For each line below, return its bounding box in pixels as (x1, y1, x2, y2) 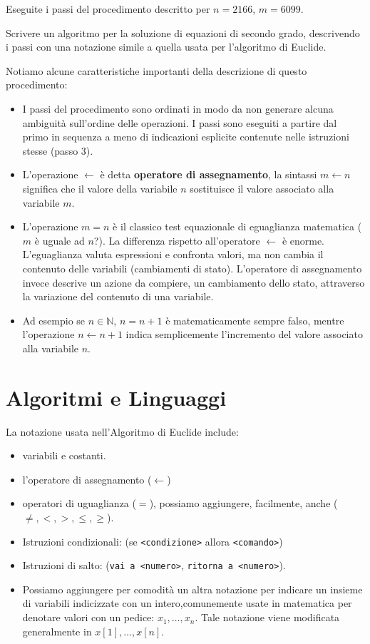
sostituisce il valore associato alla (190, 180, 334, 195)
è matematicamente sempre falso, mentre (165, 312, 344, 327)
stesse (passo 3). (22, 143, 93, 158)
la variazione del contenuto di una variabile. (22, 289, 214, 304)
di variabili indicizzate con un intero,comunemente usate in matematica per (22, 596, 352, 610)
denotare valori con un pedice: (22, 610, 155, 625)
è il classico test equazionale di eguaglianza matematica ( (113, 219, 362, 234)
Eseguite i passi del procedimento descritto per (6, 1, 210, 16)
